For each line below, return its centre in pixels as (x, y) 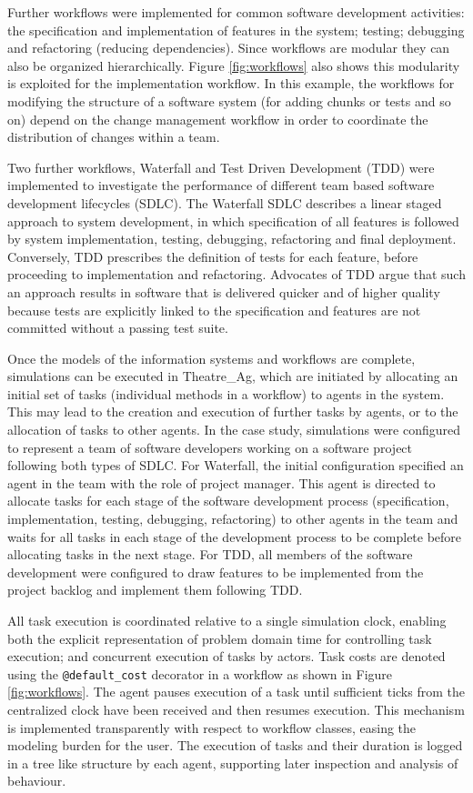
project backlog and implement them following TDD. (155, 590)
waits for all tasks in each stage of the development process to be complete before (235, 536)
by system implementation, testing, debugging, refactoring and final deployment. (232, 239)
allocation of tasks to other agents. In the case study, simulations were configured (234, 430)
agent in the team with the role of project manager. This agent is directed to (221, 482)
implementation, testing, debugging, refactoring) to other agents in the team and (233, 519)
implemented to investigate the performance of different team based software (221, 185)
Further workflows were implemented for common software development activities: (236, 12)
